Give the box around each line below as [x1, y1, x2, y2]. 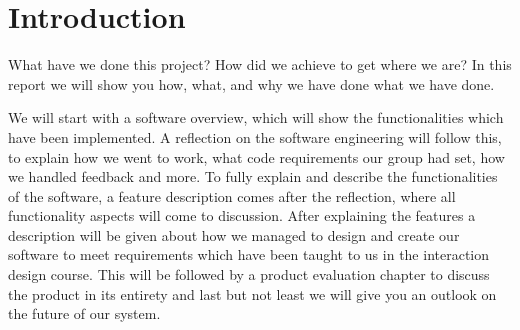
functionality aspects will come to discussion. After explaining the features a [8, 205, 476, 226]
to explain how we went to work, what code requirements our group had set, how [8, 146, 505, 167]
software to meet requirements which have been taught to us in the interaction [8, 244, 490, 265]
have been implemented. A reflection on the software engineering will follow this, [8, 126, 502, 147]
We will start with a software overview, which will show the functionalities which [8, 107, 504, 128]
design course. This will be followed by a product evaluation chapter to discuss [8, 264, 490, 285]
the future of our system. [8, 303, 161, 324]
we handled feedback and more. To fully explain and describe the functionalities [8, 166, 498, 187]
